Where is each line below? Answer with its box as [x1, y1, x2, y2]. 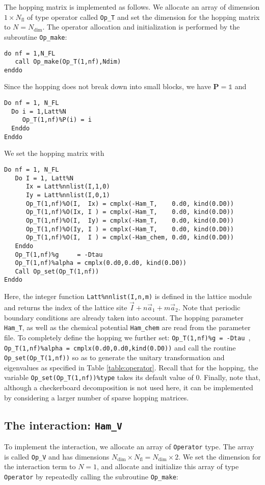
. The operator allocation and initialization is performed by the [42, 21, 240, 32]
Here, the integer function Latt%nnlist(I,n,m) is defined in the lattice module [4, 291, 252, 302]
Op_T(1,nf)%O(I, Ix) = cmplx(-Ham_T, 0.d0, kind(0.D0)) [25, 200, 234, 207]
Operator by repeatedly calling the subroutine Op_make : [4, 471, 178, 481]
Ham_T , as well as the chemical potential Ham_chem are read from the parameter [4, 322, 251, 333]
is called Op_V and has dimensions [4, 451, 110, 462]
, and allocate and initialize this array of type [97, 461, 239, 472]
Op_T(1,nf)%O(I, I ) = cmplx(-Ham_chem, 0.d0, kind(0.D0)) [25, 234, 234, 241]
